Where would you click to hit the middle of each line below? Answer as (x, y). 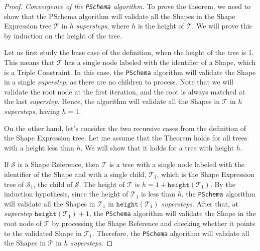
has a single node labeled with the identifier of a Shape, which (160, 62)
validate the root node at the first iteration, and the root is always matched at (125, 91)
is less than (158, 194)
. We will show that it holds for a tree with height (157, 147)
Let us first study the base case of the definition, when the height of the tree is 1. (129, 52)
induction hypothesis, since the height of (66, 194)
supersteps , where (103, 26)
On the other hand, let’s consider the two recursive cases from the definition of (125, 128)
